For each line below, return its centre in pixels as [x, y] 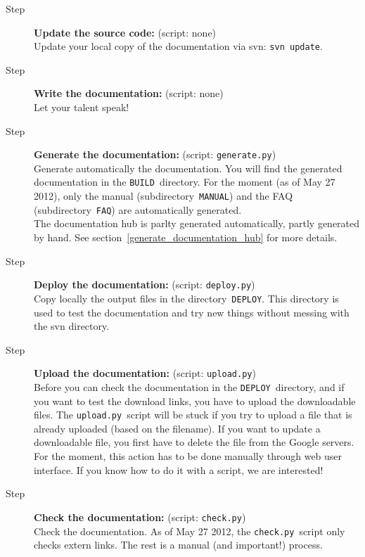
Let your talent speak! [82, 107]
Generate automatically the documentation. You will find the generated [188, 168]
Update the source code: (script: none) [125, 32]
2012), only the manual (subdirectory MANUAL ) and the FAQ [164, 196]
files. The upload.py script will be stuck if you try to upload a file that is [193, 415]
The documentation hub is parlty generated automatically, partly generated [197, 223]
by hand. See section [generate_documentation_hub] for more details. [186, 237]
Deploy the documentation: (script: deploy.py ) [145, 284]
